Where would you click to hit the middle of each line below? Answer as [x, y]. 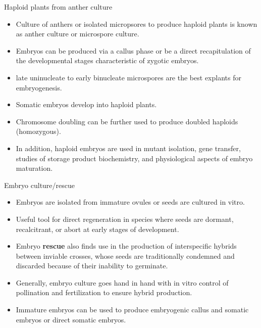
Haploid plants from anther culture [58, 7]
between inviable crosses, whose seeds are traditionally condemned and [125, 255]
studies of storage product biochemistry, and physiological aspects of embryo [134, 158]
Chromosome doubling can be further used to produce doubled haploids [127, 121]
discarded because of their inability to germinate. [92, 266]
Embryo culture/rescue [39, 185]
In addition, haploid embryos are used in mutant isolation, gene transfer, [128, 148]
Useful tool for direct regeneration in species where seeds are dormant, [125, 219]
